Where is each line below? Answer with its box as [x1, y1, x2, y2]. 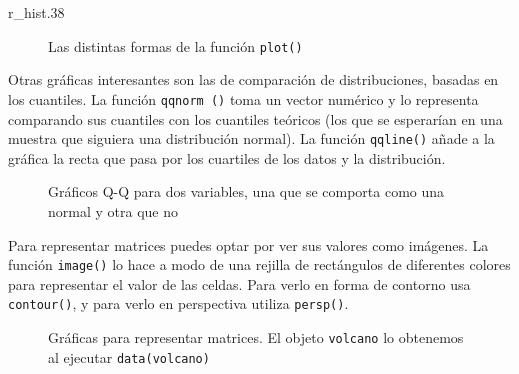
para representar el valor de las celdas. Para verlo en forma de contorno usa [8, 273, 471, 294]
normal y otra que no [48, 200, 178, 221]
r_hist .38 [8, 2, 65, 22]
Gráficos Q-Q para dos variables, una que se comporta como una [48, 181, 445, 202]
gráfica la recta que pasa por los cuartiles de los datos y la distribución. [8, 147, 446, 168]
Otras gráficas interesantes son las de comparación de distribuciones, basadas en [8, 69, 499, 90]
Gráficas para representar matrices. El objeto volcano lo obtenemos [48, 327, 464, 348]
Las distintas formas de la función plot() [48, 35, 303, 56]
